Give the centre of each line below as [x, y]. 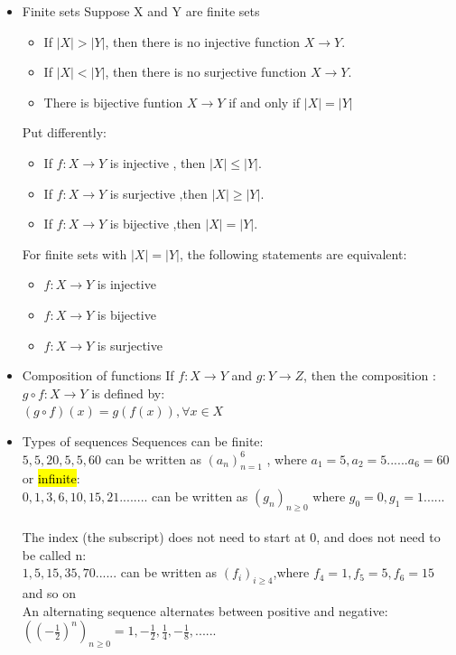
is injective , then [158, 162]
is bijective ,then [155, 224]
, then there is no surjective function [206, 72]
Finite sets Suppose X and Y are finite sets [141, 11]
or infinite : [51, 478]
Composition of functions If [98, 375]
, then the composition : [370, 375]
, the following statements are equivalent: [293, 253]
